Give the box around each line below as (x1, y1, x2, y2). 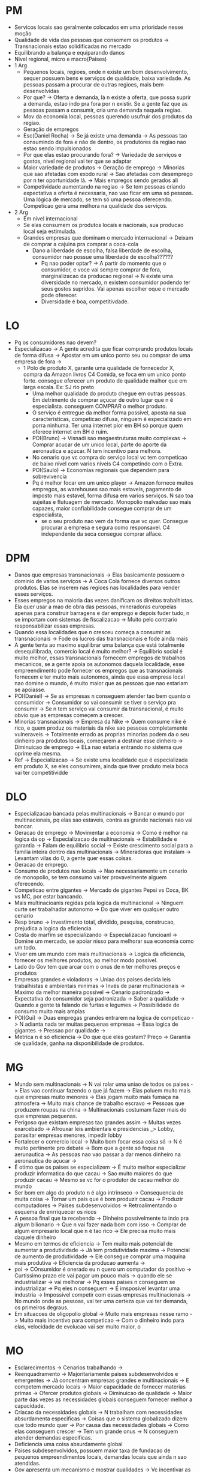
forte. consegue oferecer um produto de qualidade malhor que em (23, 377, 187, 384)
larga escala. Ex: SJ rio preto (23, 383, 94, 390)
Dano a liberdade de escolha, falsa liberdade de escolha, (32, 247, 172, 254)
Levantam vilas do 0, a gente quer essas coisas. (14, 854, 133, 862)
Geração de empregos (23, 126, 79, 133)
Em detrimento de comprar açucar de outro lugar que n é (32, 396, 174, 403)
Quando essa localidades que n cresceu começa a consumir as (14, 628, 171, 635)
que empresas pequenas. (14, 1112, 77, 1119)
